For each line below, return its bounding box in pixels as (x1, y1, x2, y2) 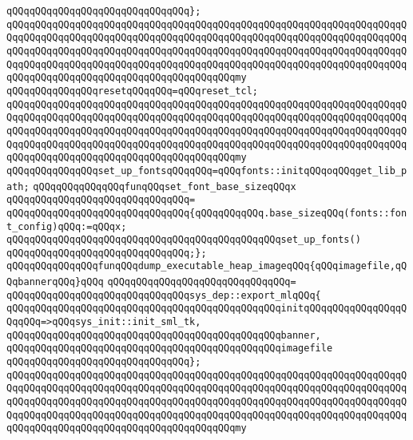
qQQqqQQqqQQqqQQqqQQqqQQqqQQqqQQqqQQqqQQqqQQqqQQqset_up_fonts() (6, 234, 361, 246)
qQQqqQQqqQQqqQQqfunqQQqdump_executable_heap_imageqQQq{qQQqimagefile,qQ (6, 260, 407, 272)
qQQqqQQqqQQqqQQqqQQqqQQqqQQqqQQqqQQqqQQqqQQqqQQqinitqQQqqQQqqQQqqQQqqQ (6, 303, 407, 315)
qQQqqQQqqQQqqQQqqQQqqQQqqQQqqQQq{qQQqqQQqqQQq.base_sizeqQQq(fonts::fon (6, 207, 407, 219)
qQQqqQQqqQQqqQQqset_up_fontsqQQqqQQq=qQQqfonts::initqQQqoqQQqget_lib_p (6, 165, 407, 176)
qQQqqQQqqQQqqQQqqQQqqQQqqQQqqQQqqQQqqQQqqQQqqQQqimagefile (6, 343, 333, 355)
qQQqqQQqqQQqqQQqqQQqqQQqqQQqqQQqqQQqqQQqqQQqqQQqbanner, (6, 329, 321, 341)
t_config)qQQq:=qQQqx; (6, 220, 127, 232)
